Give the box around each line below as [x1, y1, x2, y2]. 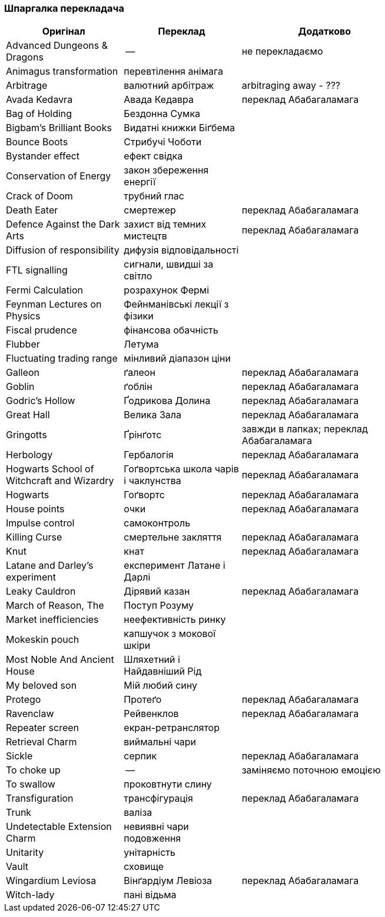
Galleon [6, 366, 40, 379]
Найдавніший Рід [124, 665, 202, 678]
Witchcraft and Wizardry [6, 475, 114, 487]
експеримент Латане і [124, 559, 225, 572]
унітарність [124, 846, 175, 859]
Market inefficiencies [6, 613, 99, 626]
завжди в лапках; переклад [241, 423, 368, 435]
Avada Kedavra [6, 94, 73, 106]
